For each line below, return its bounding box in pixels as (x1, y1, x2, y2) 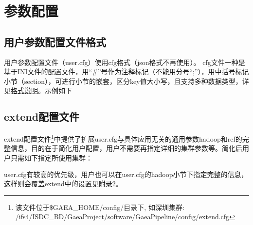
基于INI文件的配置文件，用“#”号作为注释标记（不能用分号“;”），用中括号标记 (4, 66, 249, 77)
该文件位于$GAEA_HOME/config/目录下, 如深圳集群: (15, 202, 184, 212)
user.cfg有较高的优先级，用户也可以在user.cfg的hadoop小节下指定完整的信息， (4, 169, 248, 179)
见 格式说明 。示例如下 (4, 85, 72, 96)
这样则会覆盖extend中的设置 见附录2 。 (4, 178, 123, 189)
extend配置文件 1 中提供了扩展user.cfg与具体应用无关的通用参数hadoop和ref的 (4, 132, 242, 144)
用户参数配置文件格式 (4, 34, 106, 49)
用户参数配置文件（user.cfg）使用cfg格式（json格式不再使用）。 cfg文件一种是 (4, 57, 245, 67)
